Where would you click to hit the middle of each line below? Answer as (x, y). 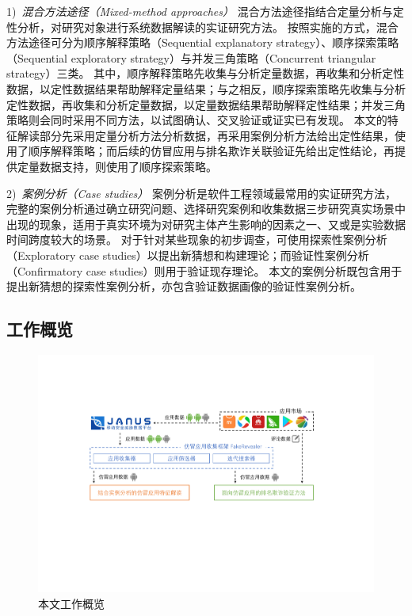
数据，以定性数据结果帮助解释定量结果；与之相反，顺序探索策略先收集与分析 (206, 88)
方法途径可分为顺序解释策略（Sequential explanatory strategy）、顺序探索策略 (203, 42)
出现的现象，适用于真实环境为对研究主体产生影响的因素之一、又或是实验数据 (206, 224)
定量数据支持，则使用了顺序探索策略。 (117, 166)
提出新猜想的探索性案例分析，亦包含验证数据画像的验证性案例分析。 (184, 286)
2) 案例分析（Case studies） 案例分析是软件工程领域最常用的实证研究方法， (201, 193)
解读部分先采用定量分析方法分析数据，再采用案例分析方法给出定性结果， (206, 135)
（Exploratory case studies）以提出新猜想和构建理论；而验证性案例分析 (188, 255)
